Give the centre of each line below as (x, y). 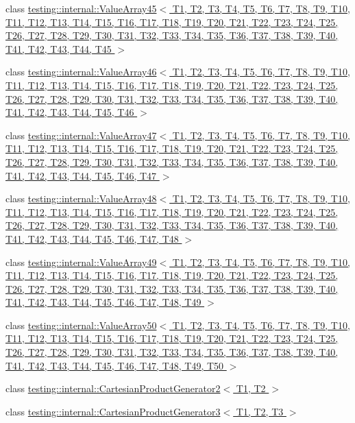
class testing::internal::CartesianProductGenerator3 (113, 411)
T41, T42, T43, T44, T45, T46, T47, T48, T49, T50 (115, 365)
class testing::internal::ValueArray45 (81, 8)
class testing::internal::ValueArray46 (81, 72)
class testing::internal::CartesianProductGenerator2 (113, 388)
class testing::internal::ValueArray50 (81, 325)
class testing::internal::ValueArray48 (81, 198)
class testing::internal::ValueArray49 (81, 262)
